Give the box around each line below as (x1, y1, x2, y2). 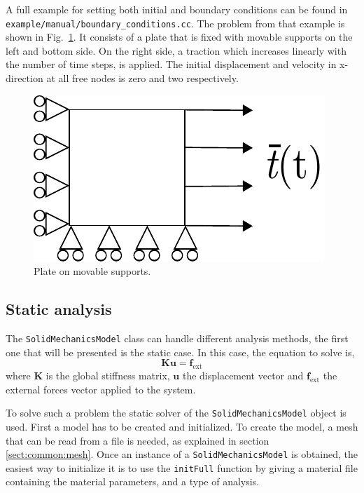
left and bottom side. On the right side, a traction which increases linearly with (6, 43, 346, 58)
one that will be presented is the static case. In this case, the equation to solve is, (6, 344, 355, 359)
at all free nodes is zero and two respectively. (46, 71, 239, 86)
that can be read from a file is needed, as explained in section (6, 433, 269, 447)
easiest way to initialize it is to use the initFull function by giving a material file (6, 460, 358, 475)
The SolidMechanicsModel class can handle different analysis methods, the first (6, 331, 349, 346)
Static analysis (6, 298, 112, 320)
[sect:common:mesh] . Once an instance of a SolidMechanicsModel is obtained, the (6, 447, 358, 461)
